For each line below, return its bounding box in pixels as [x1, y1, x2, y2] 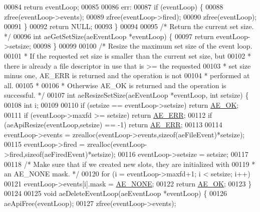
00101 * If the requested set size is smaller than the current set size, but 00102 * [4, 50, 251, 61]
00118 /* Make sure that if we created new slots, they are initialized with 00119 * [4, 158, 255, 169]
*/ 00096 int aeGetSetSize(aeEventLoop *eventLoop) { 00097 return [4, 31, 214, 41]
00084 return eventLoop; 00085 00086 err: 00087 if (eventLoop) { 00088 [4, 2, 223, 12]
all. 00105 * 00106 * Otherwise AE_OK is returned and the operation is [4, 80, 226, 90]
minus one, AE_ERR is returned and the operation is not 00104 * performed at [4, 70, 250, 81]
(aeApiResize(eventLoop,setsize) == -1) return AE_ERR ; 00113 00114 [4, 119, 222, 130]
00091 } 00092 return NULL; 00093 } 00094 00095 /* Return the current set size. [4, 21, 254, 32]
